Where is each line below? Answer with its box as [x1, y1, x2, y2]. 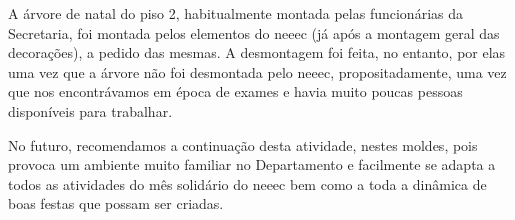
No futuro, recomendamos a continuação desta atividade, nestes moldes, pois [8, 134, 478, 155]
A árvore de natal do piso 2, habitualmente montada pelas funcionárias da [8, 3, 463, 23]
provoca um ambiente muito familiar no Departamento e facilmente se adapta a [8, 154, 496, 175]
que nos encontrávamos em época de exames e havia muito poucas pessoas [8, 81, 463, 102]
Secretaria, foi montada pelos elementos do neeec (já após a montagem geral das [8, 22, 500, 43]
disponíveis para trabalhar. [8, 100, 173, 121]
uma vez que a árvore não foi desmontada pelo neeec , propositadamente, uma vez [8, 61, 507, 82]
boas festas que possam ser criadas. [8, 193, 224, 214]
